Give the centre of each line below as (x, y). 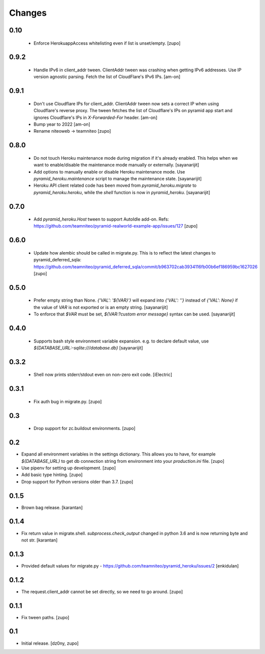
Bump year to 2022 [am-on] (62, 124)
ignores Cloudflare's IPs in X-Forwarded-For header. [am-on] (95, 117)
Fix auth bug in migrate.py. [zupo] (68, 401)
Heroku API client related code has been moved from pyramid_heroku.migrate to (115, 185)
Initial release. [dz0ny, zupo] (50, 643)
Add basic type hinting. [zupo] (52, 475)
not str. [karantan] (40, 540)
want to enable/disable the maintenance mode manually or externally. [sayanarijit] (116, 165)
